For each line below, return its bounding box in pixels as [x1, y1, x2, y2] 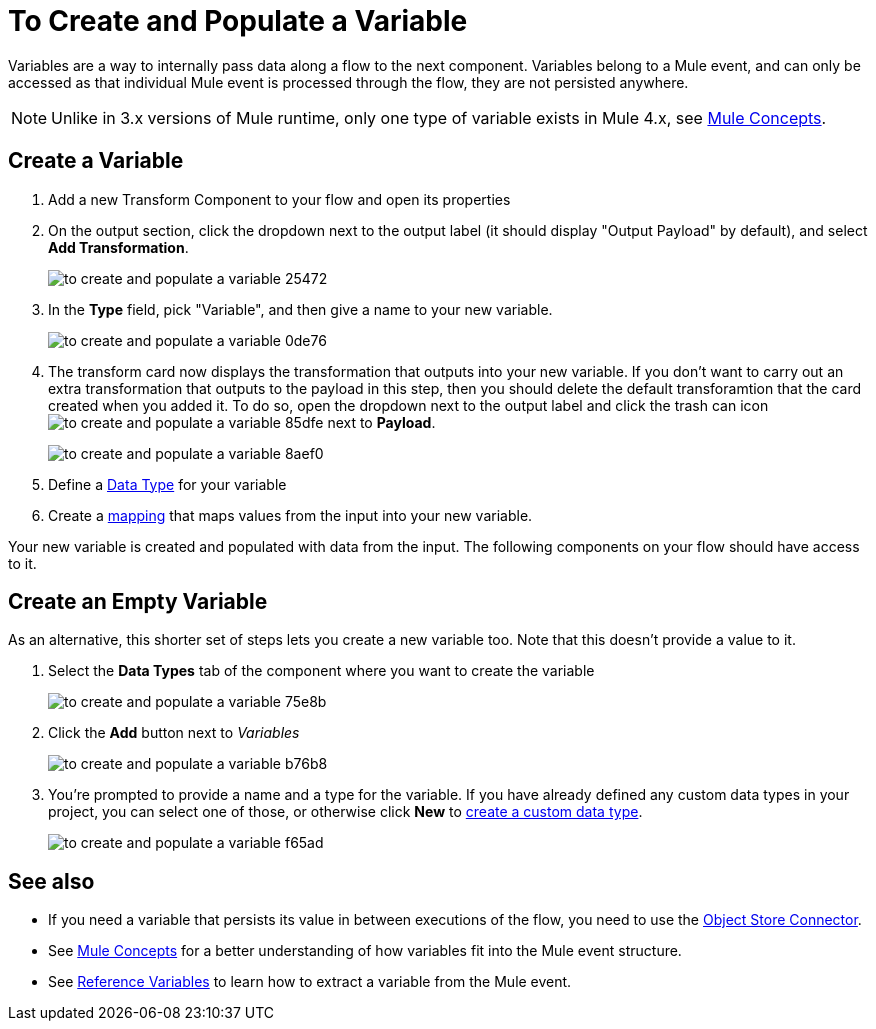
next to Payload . [327, 413, 436, 431]
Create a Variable [8, 148, 184, 174]
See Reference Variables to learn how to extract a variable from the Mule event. [48, 973, 572, 991]
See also [8, 868, 95, 894]
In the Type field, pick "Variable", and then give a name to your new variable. [48, 300, 553, 318]
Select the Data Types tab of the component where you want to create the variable [48, 662, 595, 680]
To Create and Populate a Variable [8, 4, 468, 38]
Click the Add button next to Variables [48, 724, 300, 742]
